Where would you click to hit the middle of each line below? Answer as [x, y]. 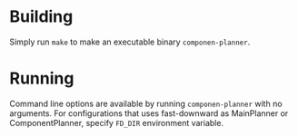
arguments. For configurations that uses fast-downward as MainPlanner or [149, 113]
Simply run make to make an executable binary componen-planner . [130, 42]
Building [41, 17]
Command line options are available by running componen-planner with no [146, 103]
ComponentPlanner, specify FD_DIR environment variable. [117, 122]
